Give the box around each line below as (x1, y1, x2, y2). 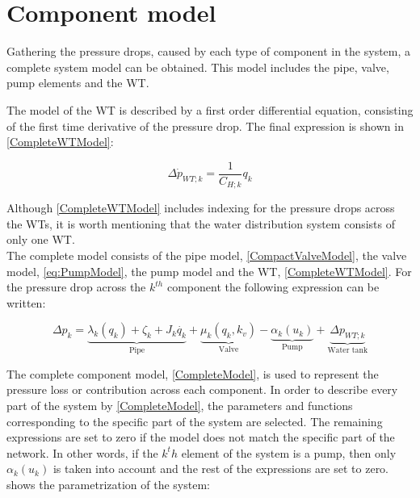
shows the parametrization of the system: (6, 475, 210, 492)
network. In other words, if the (6, 444, 158, 461)
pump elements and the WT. (6, 74, 149, 91)
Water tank (327, 346, 368, 355)
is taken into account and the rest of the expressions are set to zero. (52, 460, 389, 477)
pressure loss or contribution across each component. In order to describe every (6, 381, 398, 398)
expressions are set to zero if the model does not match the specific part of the (6, 429, 395, 446)
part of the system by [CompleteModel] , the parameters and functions (6, 396, 353, 413)
